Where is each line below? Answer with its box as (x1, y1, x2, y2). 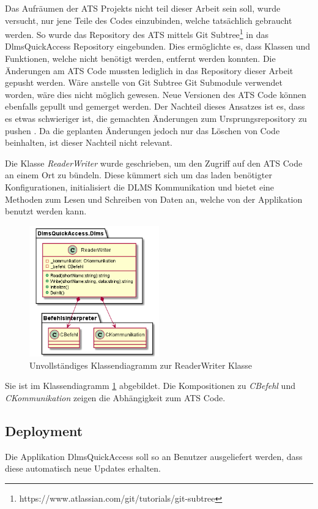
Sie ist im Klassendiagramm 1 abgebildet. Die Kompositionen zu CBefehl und (5, 379, 295, 392)
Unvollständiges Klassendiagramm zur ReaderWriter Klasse (29, 358, 253, 371)
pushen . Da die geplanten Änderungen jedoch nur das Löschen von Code (5, 124, 280, 137)
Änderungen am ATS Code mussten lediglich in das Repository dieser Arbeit (5, 64, 294, 77)
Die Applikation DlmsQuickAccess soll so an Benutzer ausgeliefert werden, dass (5, 450, 303, 462)
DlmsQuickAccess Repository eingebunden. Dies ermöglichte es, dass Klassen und (5, 40, 311, 53)
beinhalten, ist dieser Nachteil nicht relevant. (5, 136, 173, 149)
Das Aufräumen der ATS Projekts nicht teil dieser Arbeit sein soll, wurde (5, 2, 281, 14)
